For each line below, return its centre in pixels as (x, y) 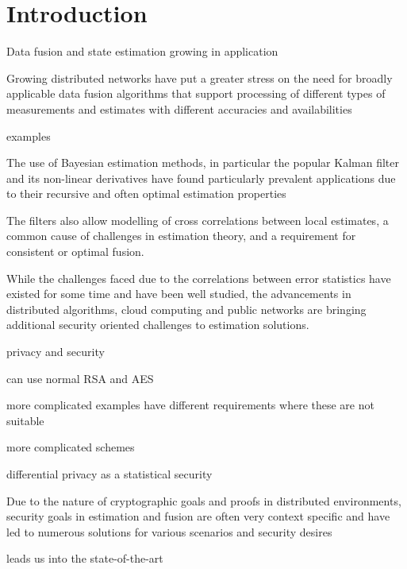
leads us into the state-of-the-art (85, 558)
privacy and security (56, 352)
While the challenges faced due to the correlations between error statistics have (199, 278)
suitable (25, 420)
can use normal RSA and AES (80, 378)
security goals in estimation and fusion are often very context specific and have (198, 516)
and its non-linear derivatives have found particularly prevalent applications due (201, 178)
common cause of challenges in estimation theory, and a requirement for (181, 236)
